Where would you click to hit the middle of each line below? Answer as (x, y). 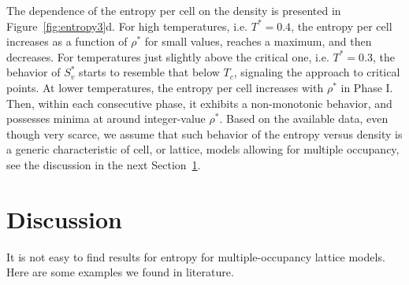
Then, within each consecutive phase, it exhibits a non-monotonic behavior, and (199, 103)
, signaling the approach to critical (317, 72)
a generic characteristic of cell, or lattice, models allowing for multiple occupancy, (203, 149)
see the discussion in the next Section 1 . (104, 164)
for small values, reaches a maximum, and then (258, 41)
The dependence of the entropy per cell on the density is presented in (174, 10)
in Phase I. (367, 87)
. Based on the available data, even (304, 118)
